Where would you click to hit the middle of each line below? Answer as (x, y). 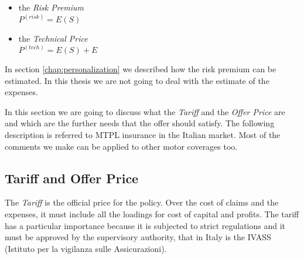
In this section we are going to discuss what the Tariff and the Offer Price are (145, 111)
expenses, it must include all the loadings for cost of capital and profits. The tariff (152, 214)
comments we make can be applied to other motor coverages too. (121, 146)
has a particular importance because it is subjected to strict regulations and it (145, 225)
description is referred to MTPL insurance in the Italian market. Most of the (143, 135)
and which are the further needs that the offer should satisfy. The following (140, 123)
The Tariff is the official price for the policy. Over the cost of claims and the (142, 202)
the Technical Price (53, 38)
